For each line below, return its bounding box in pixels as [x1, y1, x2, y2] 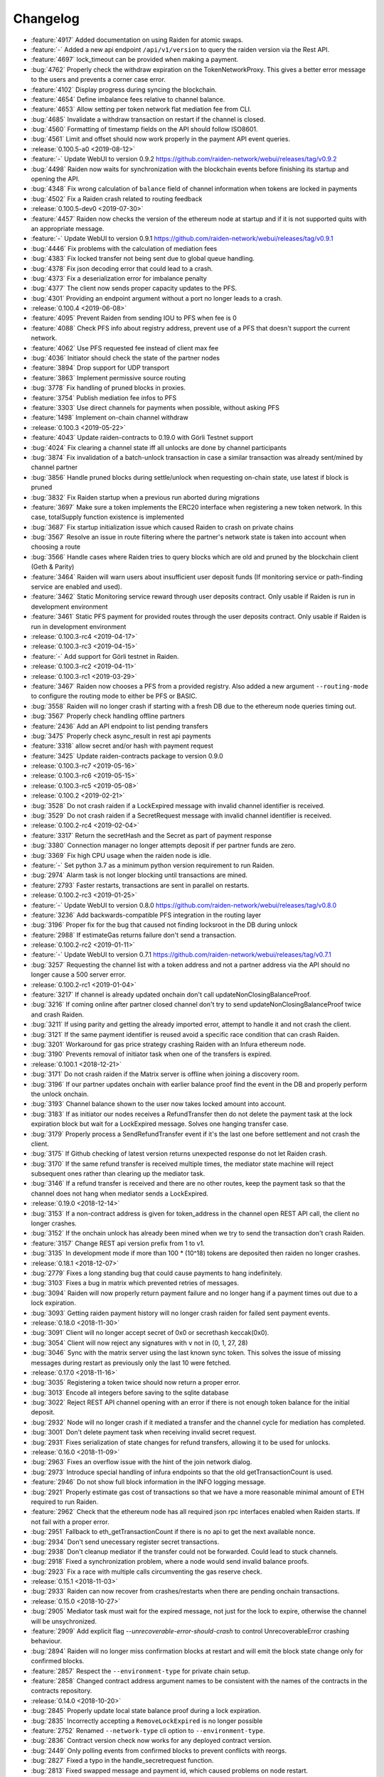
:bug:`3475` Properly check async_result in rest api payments [31, 731, 211, 740]
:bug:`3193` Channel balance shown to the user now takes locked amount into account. [31, 1100, 287, 1108]
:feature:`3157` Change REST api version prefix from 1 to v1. [31, 1239, 206, 1247]
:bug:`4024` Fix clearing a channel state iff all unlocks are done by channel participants [31, 443, 287, 451]
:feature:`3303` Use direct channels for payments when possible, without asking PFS [31, 404, 280, 412]
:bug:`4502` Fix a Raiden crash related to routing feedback [31, 194, 203, 203]
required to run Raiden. [31, 1497, 99, 1506]
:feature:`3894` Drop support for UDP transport [31, 363, 170, 372]
